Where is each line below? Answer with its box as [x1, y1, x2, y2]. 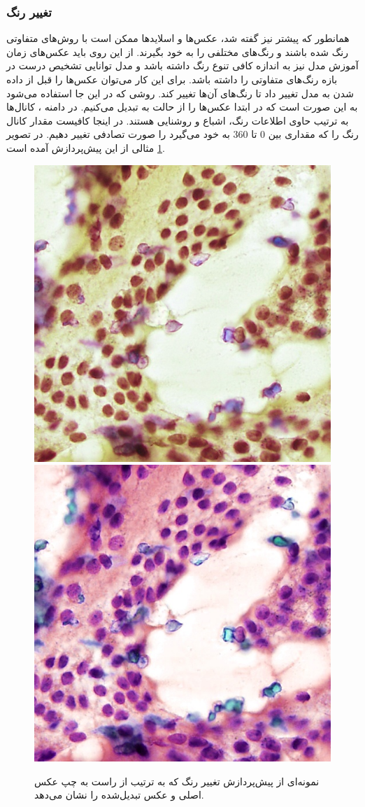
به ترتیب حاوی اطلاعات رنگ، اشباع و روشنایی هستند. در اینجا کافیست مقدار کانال [6, 113, 349, 127]
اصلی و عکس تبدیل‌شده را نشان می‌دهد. [34, 787, 204, 802]
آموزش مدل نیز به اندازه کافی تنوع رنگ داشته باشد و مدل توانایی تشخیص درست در [6, 58, 359, 73]
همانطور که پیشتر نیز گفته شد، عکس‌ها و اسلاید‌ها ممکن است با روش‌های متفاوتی [6, 31, 350, 45]
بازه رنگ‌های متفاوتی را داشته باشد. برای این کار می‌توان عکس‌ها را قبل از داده [6, 72, 338, 86]
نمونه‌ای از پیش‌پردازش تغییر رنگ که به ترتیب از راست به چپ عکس [34, 773, 320, 788]
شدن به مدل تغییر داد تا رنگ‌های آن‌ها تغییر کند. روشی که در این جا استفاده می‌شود [6, 85, 354, 100]
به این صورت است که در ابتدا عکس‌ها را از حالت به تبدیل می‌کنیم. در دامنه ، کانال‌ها [6, 99, 358, 114]
